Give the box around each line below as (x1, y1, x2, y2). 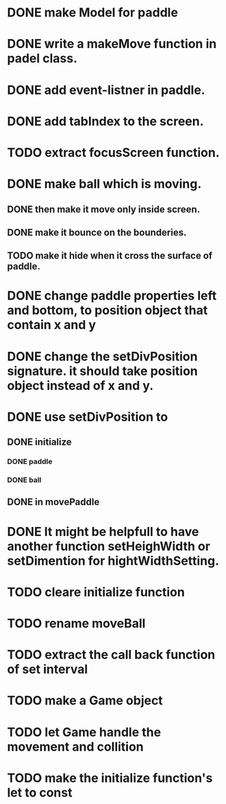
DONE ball (7, 475, 42, 485)
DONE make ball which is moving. (7, 176, 202, 192)
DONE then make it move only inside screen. (7, 204, 201, 215)
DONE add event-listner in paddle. (7, 82, 205, 97)
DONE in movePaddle (7, 496, 100, 508)
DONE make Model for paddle (7, 5, 178, 21)
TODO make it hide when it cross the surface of (7, 250, 213, 262)
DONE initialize (7, 437, 72, 448)
